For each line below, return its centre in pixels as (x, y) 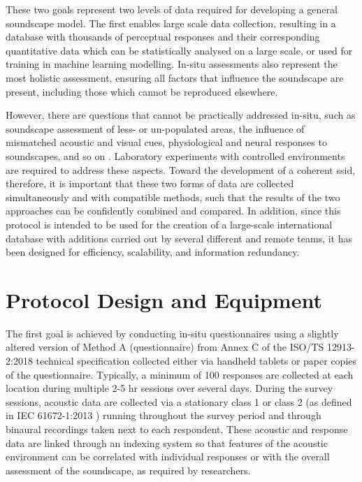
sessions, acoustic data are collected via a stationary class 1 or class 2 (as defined (179, 401)
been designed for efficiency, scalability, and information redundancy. (153, 252)
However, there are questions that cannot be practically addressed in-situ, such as (181, 115)
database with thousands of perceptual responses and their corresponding (163, 37)
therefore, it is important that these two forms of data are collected (150, 183)
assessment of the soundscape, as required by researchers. (128, 470)
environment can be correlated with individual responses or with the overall (168, 457)
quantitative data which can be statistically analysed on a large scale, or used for (179, 50)
